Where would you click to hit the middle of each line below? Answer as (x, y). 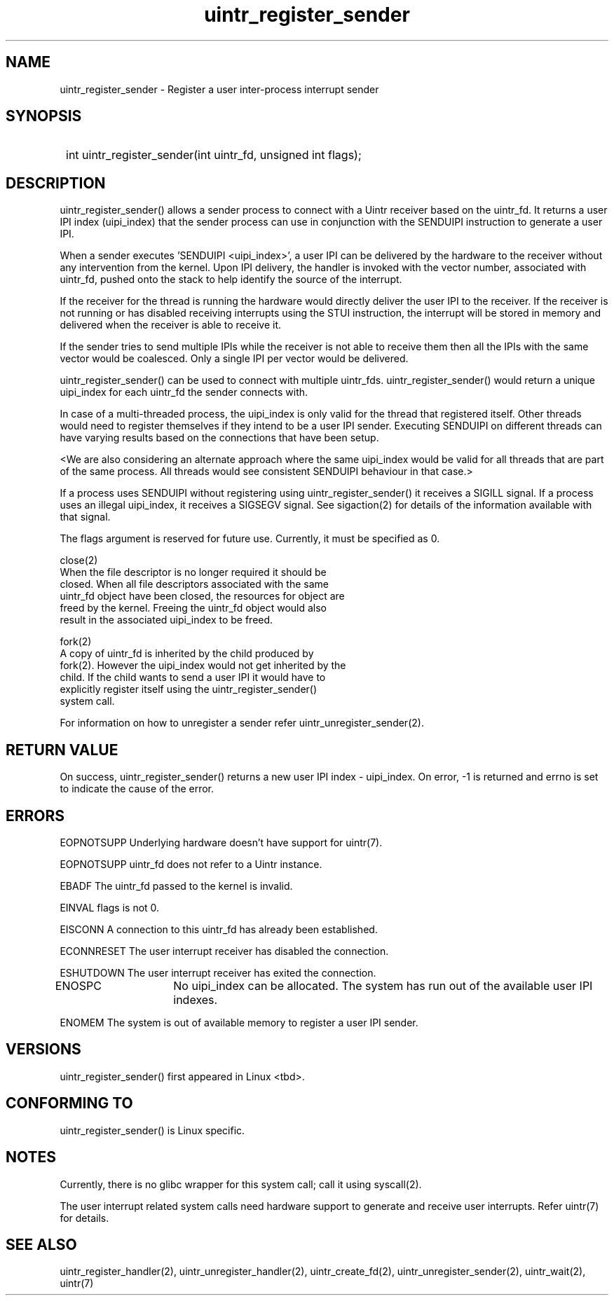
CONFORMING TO (69, 1103)
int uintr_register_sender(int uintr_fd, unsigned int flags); (214, 155)
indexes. (196, 999)
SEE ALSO (41, 1244)
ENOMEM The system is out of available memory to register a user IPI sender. (239, 1022)
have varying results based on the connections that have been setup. (219, 438)
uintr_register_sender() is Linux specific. (152, 1130)
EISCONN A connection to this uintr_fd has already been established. (219, 929)
